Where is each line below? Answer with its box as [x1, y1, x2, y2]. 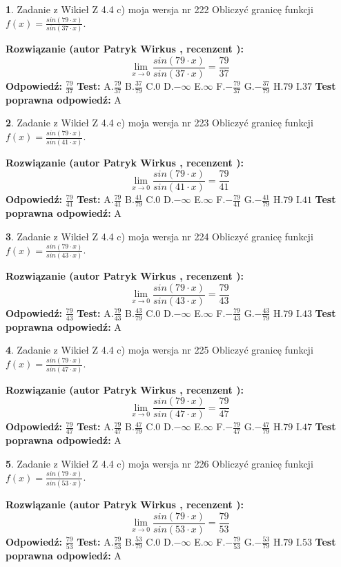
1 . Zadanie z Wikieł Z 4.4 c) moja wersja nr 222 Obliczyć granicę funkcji [6, 2, 313, 16]
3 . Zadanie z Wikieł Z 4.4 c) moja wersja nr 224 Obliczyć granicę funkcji [6, 229, 313, 243]
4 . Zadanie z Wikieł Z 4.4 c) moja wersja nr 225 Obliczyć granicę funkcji [6, 343, 313, 357]
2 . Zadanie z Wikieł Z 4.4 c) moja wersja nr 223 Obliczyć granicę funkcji [6, 115, 313, 130]
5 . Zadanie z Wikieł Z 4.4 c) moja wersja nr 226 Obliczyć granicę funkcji [6, 456, 313, 470]
